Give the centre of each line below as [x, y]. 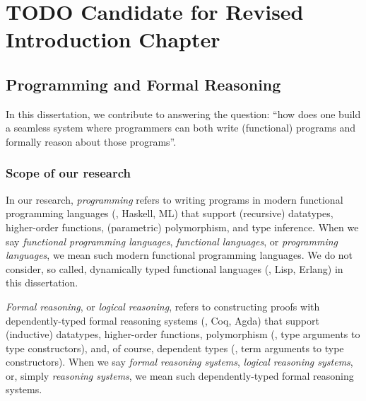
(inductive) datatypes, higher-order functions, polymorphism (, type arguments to [183, 334]
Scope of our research [68, 173]
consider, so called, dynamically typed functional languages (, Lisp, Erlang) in [175, 268]
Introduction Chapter [113, 39]
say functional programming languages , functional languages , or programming [172, 241]
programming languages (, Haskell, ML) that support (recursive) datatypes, [170, 213]
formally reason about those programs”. [91, 141]
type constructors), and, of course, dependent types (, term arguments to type [175, 348]
